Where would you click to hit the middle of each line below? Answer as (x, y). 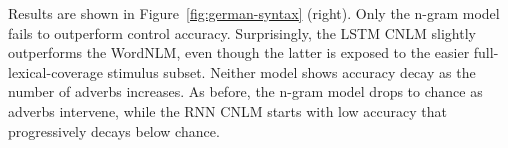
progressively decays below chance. (114, 130)
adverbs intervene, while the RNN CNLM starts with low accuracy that (228, 110)
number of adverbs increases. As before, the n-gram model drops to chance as (245, 91)
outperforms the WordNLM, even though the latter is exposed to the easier (239, 52)
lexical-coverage (55, 71)
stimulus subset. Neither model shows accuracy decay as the (291, 71)
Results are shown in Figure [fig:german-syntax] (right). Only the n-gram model (254, 13)
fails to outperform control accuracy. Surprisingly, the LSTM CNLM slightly (242, 32)
